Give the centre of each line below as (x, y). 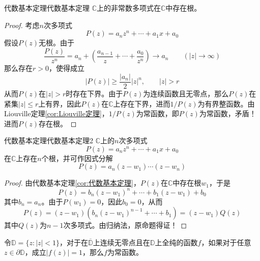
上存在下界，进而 (142, 103)
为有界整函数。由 (226, 103)
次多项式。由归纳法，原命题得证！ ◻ (125, 225)
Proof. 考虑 (22, 25)
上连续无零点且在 (121, 242)
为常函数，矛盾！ (228, 113)
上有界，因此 (60, 103)
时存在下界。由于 (94, 93)
